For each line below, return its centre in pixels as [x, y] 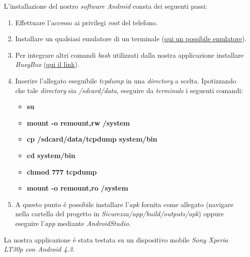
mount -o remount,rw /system [78, 122]
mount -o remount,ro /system [77, 188]
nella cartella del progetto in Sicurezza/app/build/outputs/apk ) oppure [119, 214]
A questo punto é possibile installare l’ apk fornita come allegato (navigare [124, 204]
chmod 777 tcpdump [62, 171]
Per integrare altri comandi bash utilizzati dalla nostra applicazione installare [129, 55]
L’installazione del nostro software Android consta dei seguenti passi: [106, 6]
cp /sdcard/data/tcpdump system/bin [92, 139]
